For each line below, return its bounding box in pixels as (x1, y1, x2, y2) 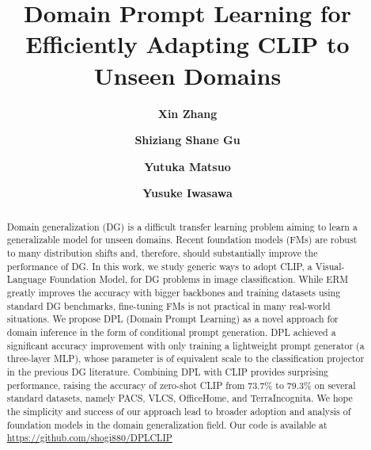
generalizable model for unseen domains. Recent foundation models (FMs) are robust (6, 233, 358, 246)
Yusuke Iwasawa (142, 185, 233, 201)
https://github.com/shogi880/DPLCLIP (6, 431, 172, 444)
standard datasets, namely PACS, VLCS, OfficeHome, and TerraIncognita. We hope (6, 391, 353, 405)
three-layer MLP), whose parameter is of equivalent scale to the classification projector (6, 352, 365, 365)
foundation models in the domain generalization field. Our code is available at (6, 418, 327, 431)
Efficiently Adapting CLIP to (25, 28, 350, 60)
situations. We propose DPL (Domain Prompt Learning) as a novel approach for (6, 312, 339, 326)
